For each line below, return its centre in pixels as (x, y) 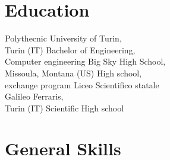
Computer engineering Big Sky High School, (85, 61)
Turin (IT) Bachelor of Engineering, (70, 49)
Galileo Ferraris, (34, 96)
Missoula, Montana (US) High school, (73, 73)
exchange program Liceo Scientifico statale (82, 84)
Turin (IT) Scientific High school (64, 108)
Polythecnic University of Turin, (63, 38)
